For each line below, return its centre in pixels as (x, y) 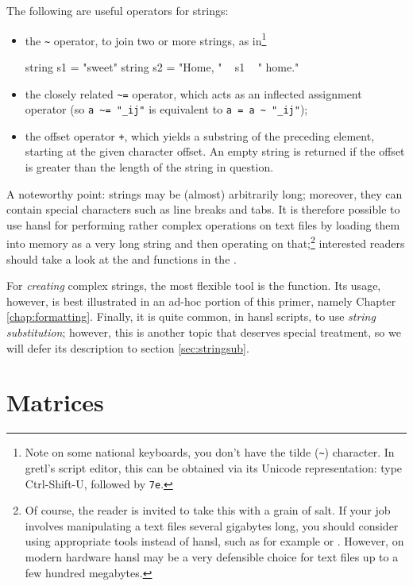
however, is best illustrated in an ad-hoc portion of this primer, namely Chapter (201, 301)
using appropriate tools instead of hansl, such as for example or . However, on (214, 541)
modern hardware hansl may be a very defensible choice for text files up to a (212, 557)
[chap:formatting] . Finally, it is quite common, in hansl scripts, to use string (191, 316)
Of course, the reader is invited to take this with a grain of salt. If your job (208, 510)
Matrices (55, 402)
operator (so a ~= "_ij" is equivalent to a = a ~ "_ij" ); (166, 109)
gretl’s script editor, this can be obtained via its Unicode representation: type (214, 468)
